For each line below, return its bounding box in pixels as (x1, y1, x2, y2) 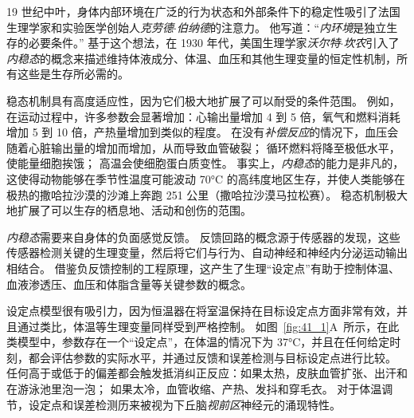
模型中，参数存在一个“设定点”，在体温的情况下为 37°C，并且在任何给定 (17, 333, 390, 350)
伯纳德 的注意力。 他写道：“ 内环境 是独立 (176, 18, 387, 35)
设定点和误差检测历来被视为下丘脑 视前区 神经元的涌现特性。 (28, 396, 341, 412)
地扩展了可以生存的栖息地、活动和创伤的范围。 (6, 202, 252, 219)
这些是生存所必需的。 (17, 65, 129, 82)
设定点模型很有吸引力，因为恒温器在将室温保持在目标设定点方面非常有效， (6, 302, 396, 319)
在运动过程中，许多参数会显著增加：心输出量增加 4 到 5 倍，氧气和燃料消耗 (6, 108, 400, 124)
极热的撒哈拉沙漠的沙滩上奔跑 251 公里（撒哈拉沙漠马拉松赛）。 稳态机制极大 (6, 186, 408, 203)
